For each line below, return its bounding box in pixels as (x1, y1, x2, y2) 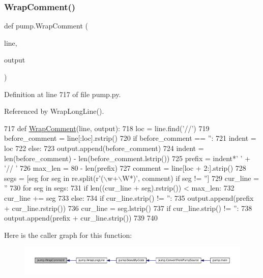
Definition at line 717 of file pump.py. (4, 88, 121, 99)
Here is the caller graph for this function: (4, 229, 132, 240)
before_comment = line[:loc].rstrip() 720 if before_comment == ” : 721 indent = (4, 133, 256, 143)
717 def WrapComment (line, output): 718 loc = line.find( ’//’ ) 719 (4, 122, 210, 133)
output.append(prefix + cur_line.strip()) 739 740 (4, 212, 158, 223)
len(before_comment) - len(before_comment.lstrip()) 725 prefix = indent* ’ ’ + (4, 152, 251, 163)
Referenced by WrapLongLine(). (4, 106, 104, 116)
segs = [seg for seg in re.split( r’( (4, 172, 104, 183)
